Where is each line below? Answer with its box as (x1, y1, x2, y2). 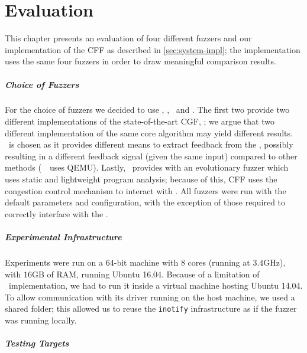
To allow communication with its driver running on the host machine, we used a (5, 290, 295, 303)
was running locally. (5, 314, 77, 326)
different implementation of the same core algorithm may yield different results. (5, 126, 293, 139)
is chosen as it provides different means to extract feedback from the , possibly (8, 138, 293, 151)
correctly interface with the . (5, 207, 108, 220)
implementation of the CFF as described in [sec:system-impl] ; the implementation (5, 43, 300, 55)
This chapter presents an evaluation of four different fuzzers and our (5, 32, 252, 44)
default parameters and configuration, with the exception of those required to (5, 196, 286, 208)
